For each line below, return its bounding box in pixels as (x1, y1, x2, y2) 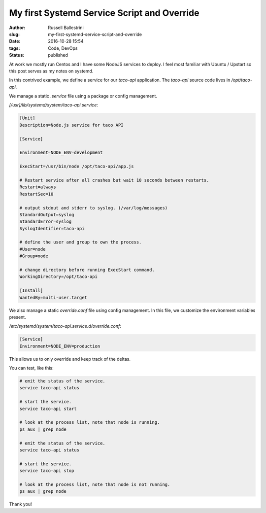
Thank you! (9, 501, 32, 507)
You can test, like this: (9, 365, 54, 371)
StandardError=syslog (19, 219, 72, 224)
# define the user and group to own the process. (19, 239, 142, 245)
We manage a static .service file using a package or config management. (9, 93, 158, 99)
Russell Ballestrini (48, 25, 84, 31)
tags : (9, 45, 20, 51)
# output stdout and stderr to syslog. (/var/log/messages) (19, 205, 168, 210)
